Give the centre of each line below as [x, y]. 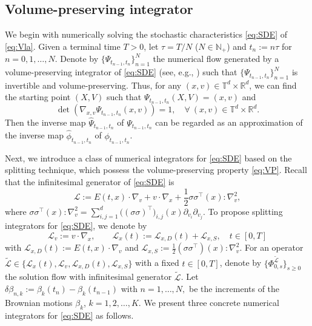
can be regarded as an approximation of [229, 122]
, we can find [273, 85]
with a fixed [157, 263]
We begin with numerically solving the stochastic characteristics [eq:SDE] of [146, 34]
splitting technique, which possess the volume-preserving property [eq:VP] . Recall [156, 170]
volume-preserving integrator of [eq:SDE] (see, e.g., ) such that [121, 72]
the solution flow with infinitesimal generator [88, 277]
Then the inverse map [45, 122]
